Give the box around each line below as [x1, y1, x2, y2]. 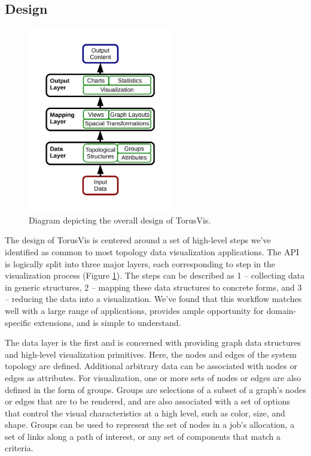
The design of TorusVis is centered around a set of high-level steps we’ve [5, 234, 271, 246]
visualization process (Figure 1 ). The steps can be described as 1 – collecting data [5, 269, 305, 282]
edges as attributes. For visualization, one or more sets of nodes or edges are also [5, 371, 301, 383]
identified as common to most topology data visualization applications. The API [5, 245, 300, 258]
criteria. [5, 442, 33, 454]
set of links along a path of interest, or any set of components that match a [5, 430, 280, 442]
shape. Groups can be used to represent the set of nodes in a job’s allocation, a [5, 418, 295, 431]
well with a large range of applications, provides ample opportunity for [5, 304, 264, 316]
